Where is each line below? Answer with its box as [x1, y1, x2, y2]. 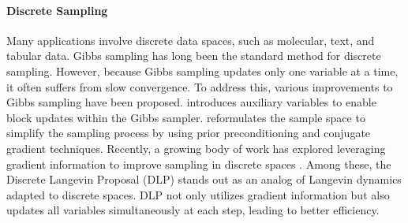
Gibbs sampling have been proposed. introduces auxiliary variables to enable [6, 94, 376, 110]
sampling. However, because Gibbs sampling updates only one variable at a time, [6, 62, 399, 79]
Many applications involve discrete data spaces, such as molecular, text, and [6, 32, 375, 48]
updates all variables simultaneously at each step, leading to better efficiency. [6, 202, 380, 218]
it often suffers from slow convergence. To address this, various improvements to [6, 78, 393, 95]
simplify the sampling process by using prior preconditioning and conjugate [6, 125, 371, 141]
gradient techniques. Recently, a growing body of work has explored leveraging [6, 139, 386, 156]
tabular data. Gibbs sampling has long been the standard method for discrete [6, 47, 381, 64]
